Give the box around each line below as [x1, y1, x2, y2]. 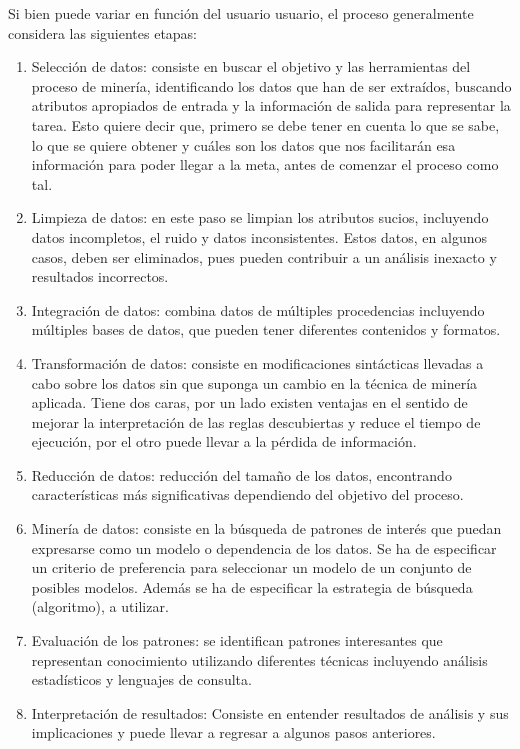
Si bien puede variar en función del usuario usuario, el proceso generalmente [8, 3, 474, 23]
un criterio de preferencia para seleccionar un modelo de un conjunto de [31, 557, 472, 578]
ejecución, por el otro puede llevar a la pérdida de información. [31, 431, 417, 452]
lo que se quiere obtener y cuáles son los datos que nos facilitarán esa [31, 134, 456, 155]
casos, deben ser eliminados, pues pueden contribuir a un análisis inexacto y [31, 246, 497, 267]
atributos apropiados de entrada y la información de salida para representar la [31, 95, 511, 116]
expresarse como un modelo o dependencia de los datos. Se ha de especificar [31, 537, 497, 558]
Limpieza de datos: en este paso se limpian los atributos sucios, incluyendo [31, 207, 489, 228]
